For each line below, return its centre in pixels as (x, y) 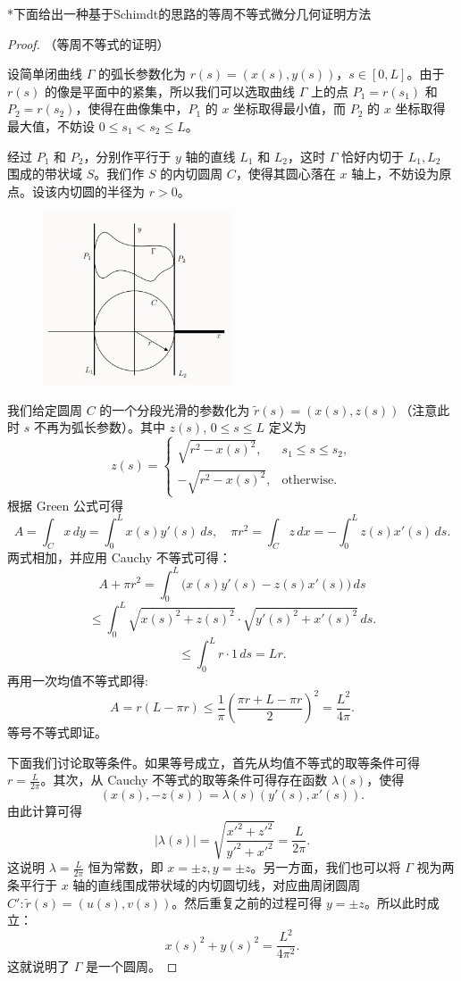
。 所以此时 (395, 902)
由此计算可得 (45, 811)
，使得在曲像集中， (132, 108)
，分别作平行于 (127, 156)
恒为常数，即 (126, 867)
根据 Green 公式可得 (66, 505)
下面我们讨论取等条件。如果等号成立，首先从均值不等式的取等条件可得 (214, 762)
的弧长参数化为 (142, 74)
